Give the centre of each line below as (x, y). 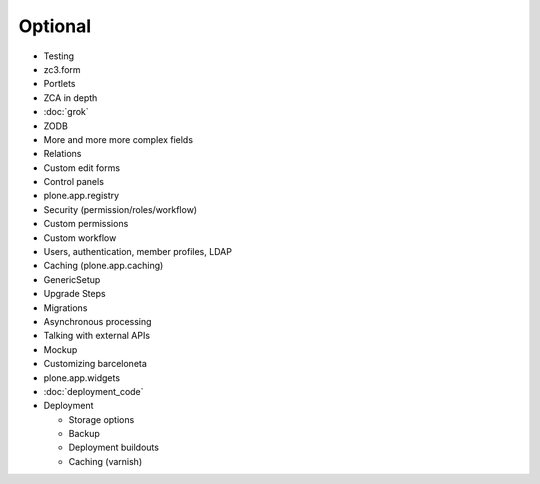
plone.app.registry (81, 196)
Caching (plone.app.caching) (103, 266)
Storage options (101, 419)
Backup (84, 434)
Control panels (74, 182)
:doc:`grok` (66, 112)
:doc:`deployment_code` (93, 391)
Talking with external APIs (96, 336)
